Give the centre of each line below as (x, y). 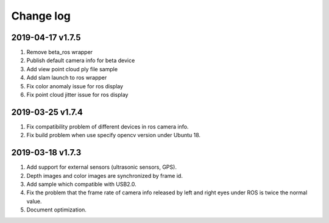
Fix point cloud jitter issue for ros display (77, 95)
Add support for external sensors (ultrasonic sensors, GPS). (101, 167)
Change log (41, 16)
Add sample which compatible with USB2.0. (81, 184)
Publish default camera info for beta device (81, 60)
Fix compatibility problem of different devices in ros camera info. (108, 126)
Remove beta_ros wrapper (60, 52)
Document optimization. (56, 210)
